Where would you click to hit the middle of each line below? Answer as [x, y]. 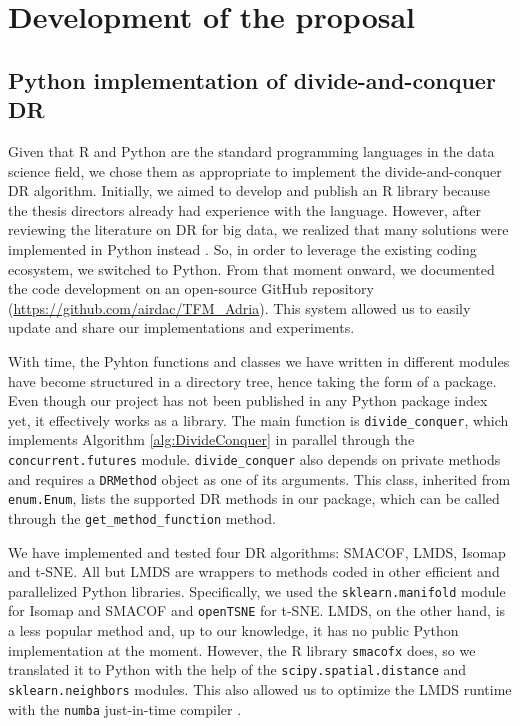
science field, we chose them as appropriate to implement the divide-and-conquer [255, 170]
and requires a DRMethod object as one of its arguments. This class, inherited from [259, 478]
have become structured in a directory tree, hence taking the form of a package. [252, 380]
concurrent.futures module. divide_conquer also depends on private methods [254, 458]
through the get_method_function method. [142, 517]
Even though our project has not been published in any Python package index [248, 400]
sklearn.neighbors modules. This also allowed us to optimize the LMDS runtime [260, 688]
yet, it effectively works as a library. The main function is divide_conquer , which [258, 419]
